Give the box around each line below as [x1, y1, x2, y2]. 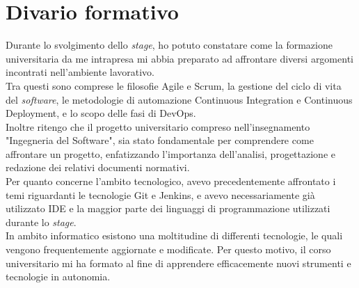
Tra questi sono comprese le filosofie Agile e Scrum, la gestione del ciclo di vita [6, 78, 342, 93]
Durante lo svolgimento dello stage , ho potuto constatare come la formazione [6, 38, 333, 52]
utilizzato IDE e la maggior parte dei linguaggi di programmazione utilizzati [6, 201, 330, 216]
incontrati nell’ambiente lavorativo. [6, 65, 154, 79]
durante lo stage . [6, 214, 77, 229]
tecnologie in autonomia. [6, 269, 111, 284]
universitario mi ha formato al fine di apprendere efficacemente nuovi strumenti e [6, 255, 351, 270]
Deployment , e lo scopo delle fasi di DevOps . [6, 106, 196, 120]
